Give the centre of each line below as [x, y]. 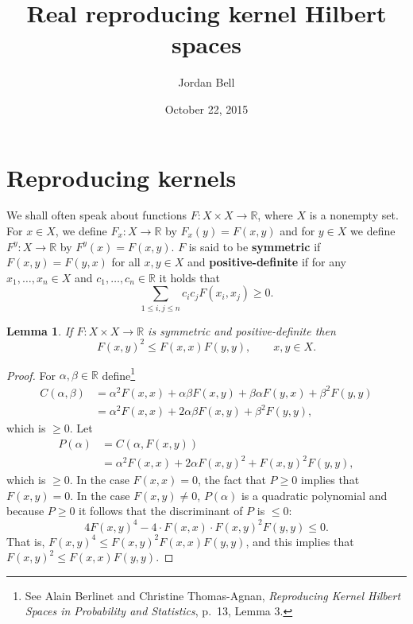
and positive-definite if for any [266, 262]
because [25, 511]
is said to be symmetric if [255, 246]
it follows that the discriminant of [161, 511]
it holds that [189, 277]
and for [297, 231]
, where [275, 215]
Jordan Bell [206, 82]
